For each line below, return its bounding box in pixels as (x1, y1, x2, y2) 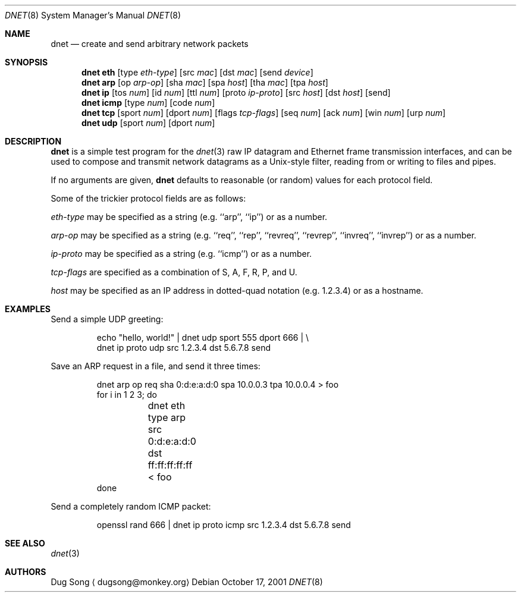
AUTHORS (5, 567, 46, 577)
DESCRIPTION (5, 136, 62, 146)
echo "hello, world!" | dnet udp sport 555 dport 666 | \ (96, 332, 309, 343)
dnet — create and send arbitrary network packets (51, 39, 249, 49)
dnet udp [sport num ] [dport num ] (81, 118, 215, 128)
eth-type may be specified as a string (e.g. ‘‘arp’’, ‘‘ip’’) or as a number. (51, 212, 328, 222)
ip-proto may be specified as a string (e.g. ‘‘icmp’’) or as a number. (51, 249, 312, 259)
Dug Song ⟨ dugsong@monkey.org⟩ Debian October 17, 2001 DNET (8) (51, 577, 323, 587)
